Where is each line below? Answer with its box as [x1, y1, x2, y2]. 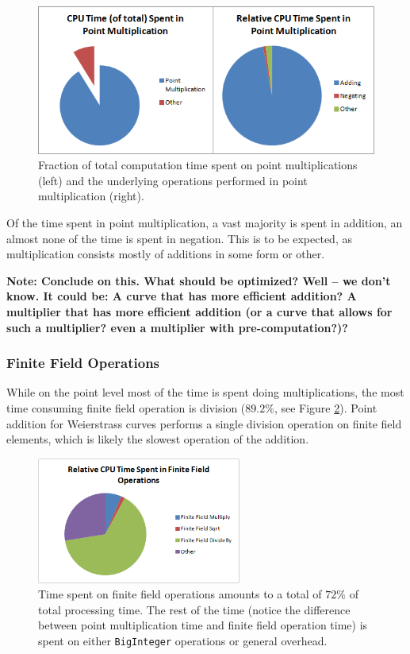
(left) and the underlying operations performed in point [38, 172, 308, 188]
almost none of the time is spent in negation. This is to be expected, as [6, 230, 352, 246]
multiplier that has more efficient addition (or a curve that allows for [6, 303, 393, 319]
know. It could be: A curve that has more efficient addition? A [6, 288, 357, 304]
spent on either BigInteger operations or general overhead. [38, 633, 328, 649]
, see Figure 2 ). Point [274, 399, 377, 416]
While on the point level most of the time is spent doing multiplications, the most [6, 384, 404, 401]
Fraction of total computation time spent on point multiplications [38, 157, 358, 173]
